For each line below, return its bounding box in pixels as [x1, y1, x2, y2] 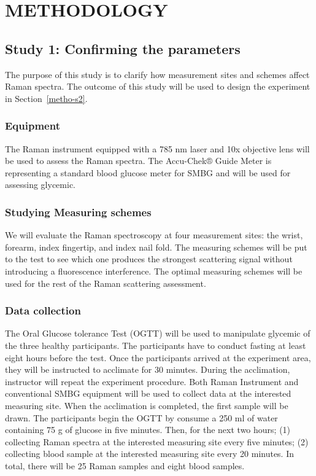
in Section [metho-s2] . [5, 92, 88, 104]
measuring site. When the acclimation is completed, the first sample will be [5, 399, 288, 412]
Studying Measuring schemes [5, 204, 152, 219]
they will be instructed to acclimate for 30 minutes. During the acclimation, [5, 363, 290, 376]
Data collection [5, 303, 81, 318]
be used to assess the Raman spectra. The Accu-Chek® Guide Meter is [5, 154, 272, 167]
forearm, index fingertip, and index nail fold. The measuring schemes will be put [5, 240, 307, 253]
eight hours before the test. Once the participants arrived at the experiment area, [5, 351, 311, 364]
